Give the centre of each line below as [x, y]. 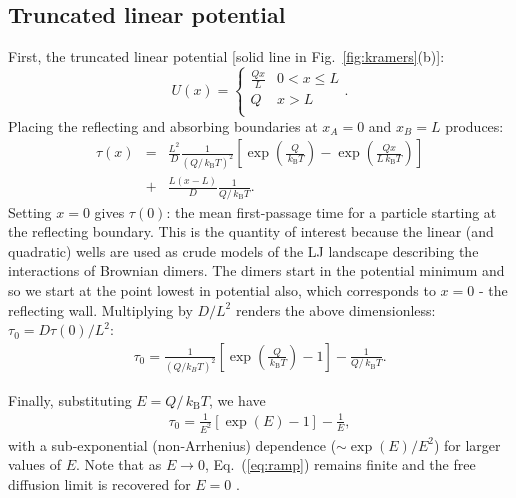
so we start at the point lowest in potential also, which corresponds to [222, 290]
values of [34, 464]
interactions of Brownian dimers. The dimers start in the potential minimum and [256, 270]
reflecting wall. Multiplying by [100, 309]
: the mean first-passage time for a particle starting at [331, 211]
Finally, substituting [70, 399]
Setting [30, 211]
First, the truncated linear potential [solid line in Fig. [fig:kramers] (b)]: [226, 56]
